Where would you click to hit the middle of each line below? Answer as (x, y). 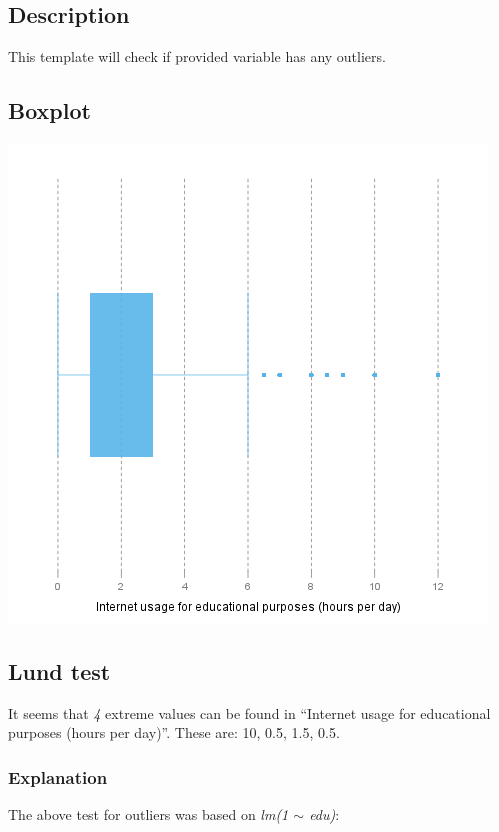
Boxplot (49, 110)
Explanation (58, 776)
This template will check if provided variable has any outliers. (197, 56)
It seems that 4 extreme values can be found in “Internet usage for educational (249, 712)
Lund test (59, 670)
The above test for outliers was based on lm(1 (148, 814)
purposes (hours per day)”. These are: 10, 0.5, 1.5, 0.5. (174, 732)
